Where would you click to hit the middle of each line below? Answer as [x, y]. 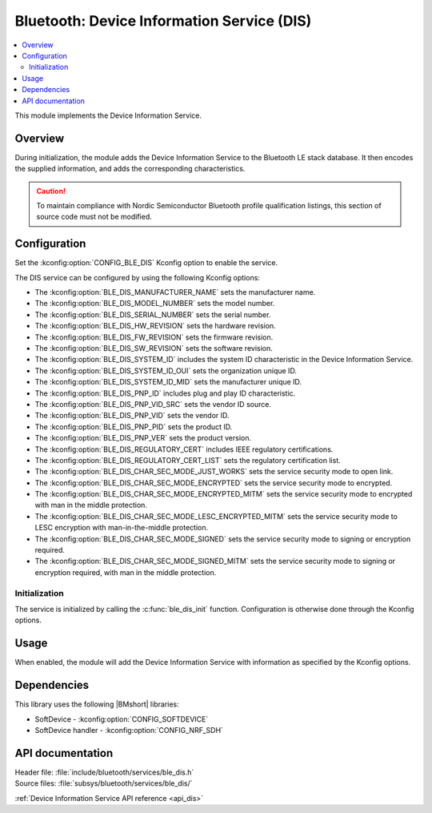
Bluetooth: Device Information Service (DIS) [163, 21]
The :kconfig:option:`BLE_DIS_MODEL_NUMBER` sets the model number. [155, 304]
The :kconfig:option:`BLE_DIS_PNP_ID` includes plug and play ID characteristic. [165, 393]
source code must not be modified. [94, 217]
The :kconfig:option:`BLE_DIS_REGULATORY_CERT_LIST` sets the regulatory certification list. [188, 460]
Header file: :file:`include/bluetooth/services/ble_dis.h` [104, 772]
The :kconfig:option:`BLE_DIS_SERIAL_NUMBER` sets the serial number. [153, 314]
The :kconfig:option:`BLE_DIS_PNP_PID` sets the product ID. [134, 427]
